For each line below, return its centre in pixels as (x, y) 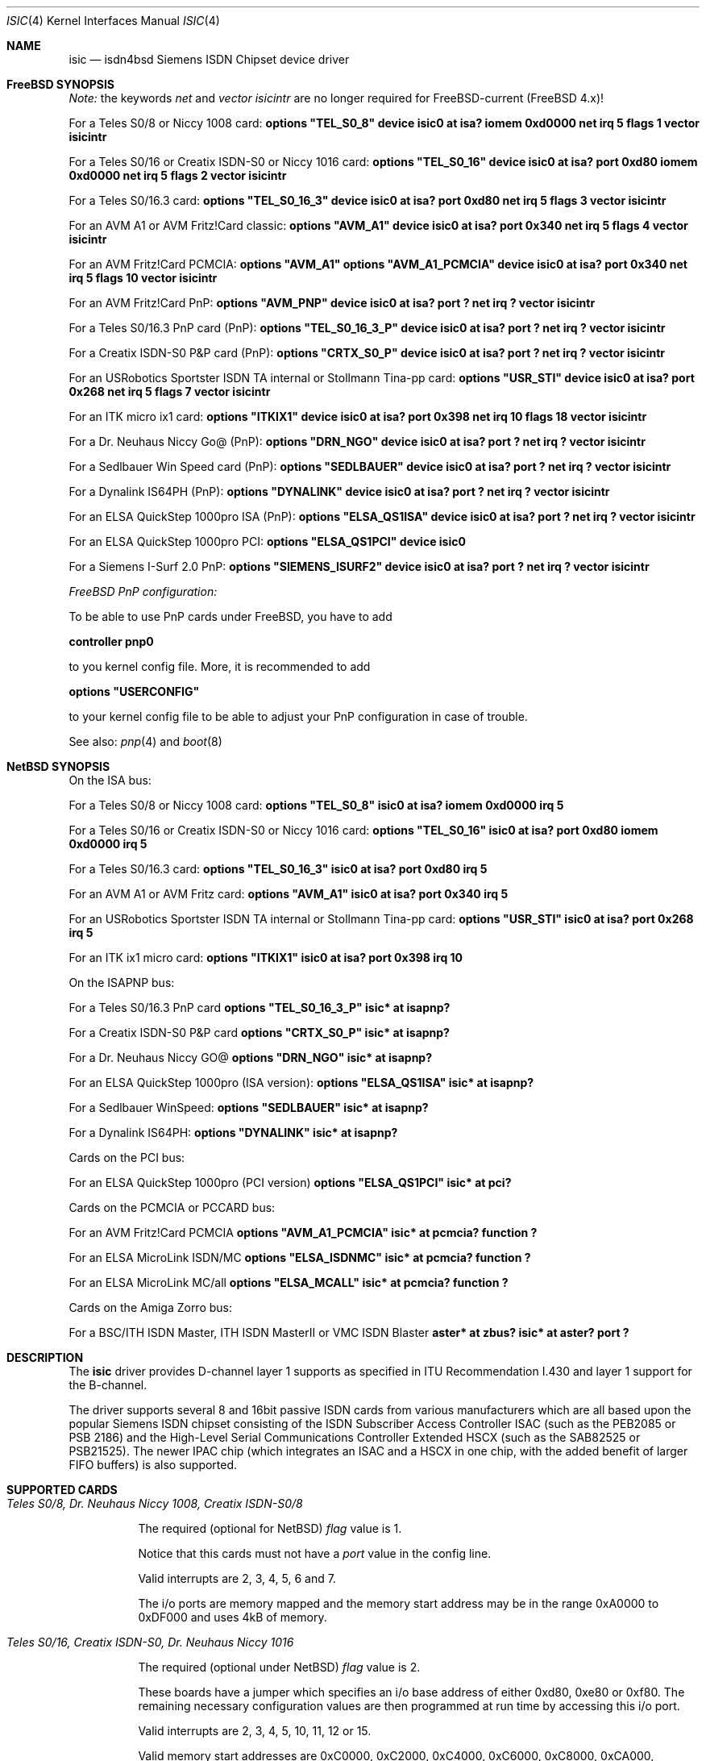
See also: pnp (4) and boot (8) (145, 741)
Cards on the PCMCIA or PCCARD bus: (172, 1207)
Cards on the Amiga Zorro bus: (151, 1307)
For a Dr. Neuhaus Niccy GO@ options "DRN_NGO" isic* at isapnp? (251, 1057)
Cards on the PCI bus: (127, 1157)
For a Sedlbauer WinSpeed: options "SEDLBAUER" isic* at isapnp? (249, 1107)
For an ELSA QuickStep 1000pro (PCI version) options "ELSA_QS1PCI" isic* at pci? (290, 1182)
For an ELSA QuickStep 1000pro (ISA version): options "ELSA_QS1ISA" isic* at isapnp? (301, 1082)
